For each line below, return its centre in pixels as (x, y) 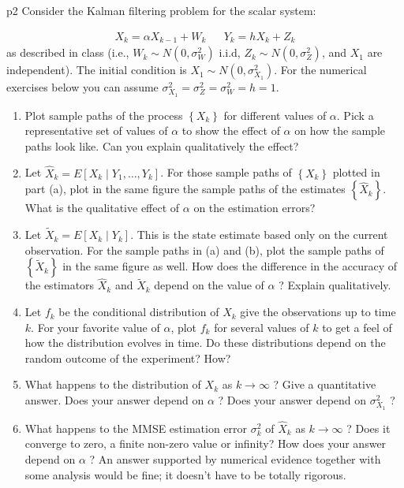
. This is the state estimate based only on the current (259, 235)
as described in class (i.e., (68, 52)
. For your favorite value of (95, 327)
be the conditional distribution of (139, 312)
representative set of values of (96, 130)
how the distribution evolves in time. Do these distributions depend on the (205, 343)
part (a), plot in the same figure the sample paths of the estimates (185, 189)
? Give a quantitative (325, 384)
